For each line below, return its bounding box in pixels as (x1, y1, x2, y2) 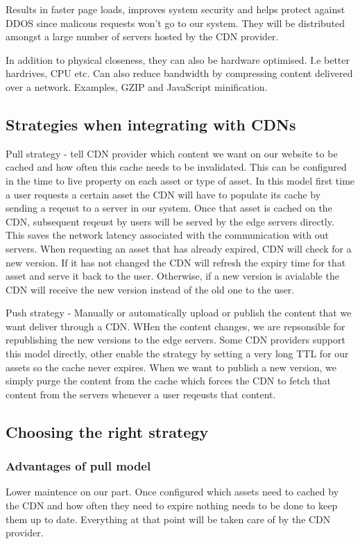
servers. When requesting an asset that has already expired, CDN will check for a (6, 241, 352, 255)
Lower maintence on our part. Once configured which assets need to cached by (6, 484, 339, 499)
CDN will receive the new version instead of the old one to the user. (6, 282, 295, 296)
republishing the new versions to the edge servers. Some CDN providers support (6, 332, 345, 347)
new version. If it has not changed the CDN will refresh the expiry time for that (6, 255, 346, 269)
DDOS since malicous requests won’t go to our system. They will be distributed (6, 15, 345, 30)
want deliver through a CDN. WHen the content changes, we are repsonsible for (6, 318, 345, 333)
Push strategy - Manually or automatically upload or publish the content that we (6, 305, 352, 320)
